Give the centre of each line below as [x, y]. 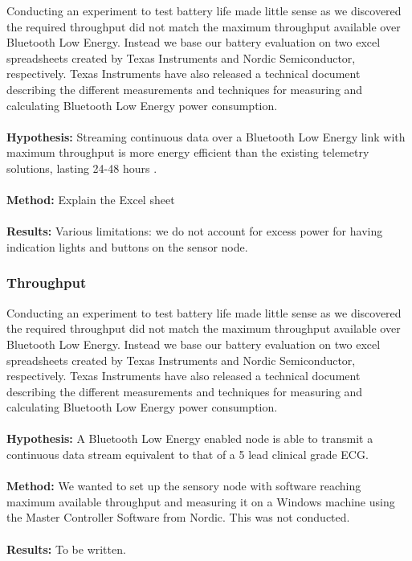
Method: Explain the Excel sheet [91, 200]
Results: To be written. [66, 549]
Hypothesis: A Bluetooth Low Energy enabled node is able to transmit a [190, 438]
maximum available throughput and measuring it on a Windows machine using [201, 501]
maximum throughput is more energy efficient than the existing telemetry [188, 152]
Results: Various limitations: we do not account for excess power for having [195, 231]
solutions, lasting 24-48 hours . [82, 168]
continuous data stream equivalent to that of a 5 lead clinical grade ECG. [188, 455]
